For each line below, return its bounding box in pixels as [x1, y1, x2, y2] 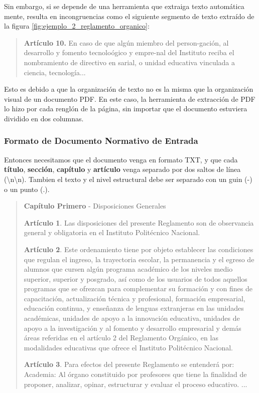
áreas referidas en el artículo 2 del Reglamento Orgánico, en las [24, 332, 218, 343]
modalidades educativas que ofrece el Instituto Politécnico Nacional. [24, 342, 233, 352]
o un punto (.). [4, 183, 50, 194]
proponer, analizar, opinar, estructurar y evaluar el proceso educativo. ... [24, 378, 247, 389]
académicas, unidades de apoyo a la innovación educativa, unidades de [24, 313, 240, 323]
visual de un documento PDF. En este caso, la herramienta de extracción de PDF [4, 93, 255, 104]
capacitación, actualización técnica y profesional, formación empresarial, [24, 293, 245, 303]
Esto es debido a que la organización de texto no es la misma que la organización [4, 84, 253, 94]
